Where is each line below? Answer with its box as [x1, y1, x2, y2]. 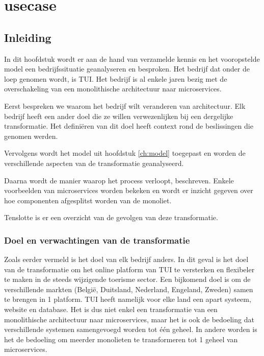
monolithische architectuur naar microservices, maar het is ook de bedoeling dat [4, 314, 254, 324]
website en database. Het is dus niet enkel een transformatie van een [4, 304, 218, 315]
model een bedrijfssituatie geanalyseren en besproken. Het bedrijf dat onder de [4, 63, 250, 74]
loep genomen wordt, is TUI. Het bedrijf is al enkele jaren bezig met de [4, 73, 227, 84]
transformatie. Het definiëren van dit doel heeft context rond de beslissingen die [4, 121, 253, 131]
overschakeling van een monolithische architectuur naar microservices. [4, 83, 222, 94]
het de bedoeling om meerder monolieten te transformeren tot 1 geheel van [4, 334, 238, 344]
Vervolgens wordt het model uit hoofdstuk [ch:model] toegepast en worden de [4, 148, 246, 158]
